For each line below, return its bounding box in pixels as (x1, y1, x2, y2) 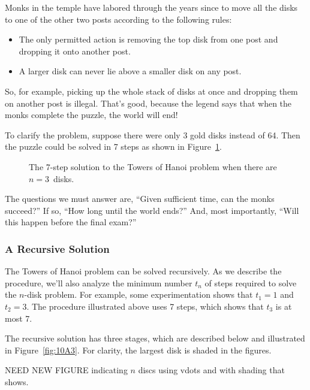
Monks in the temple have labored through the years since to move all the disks (5, 1, 298, 13)
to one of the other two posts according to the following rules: (5, 13, 232, 25)
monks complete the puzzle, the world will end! (5, 108, 178, 121)
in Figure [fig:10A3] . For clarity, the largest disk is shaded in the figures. (5, 343, 272, 356)
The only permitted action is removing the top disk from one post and (19, 33, 278, 46)
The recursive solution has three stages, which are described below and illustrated (5, 332, 305, 344)
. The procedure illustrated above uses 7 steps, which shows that (26, 300, 264, 312)
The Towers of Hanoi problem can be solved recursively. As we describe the (5, 265, 282, 277)
